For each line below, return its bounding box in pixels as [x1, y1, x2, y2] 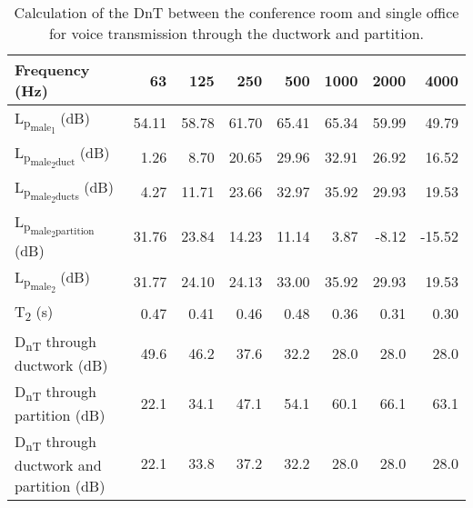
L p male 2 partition [15, 211, 95, 241]
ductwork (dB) [15, 354, 108, 375]
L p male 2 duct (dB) [15, 142, 110, 172]
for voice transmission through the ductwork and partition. [48, 23, 425, 44]
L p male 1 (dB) [15, 107, 90, 137]
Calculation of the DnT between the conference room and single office [14, 2, 459, 23]
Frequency [15, 59, 90, 80]
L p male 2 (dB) [15, 266, 90, 296]
